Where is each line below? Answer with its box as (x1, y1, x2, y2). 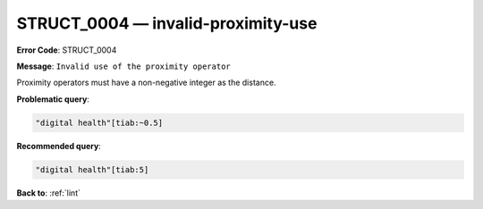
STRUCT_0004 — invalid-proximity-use (16, 13, 318, 33)
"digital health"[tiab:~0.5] (35, 117, 164, 128)
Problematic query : (16, 94, 89, 104)
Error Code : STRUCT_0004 (16, 45, 117, 55)
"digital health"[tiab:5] (35, 164, 149, 174)
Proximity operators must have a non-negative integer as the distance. (16, 77, 276, 88)
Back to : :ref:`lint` (16, 188, 80, 198)
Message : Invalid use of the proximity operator (16, 61, 232, 71)
